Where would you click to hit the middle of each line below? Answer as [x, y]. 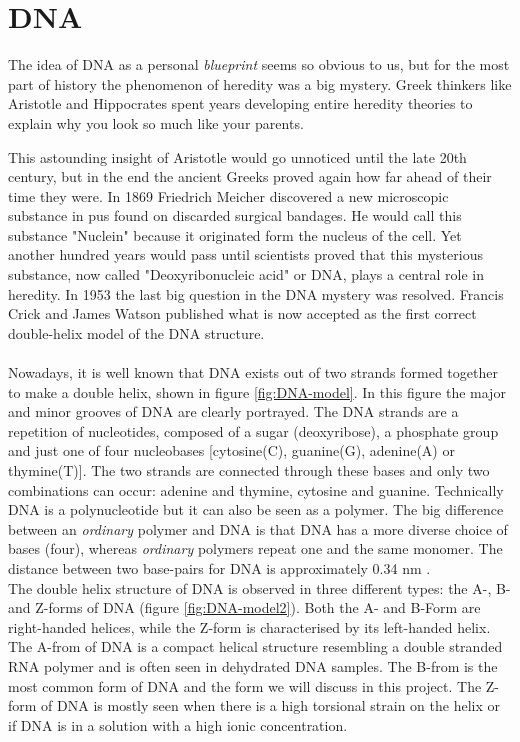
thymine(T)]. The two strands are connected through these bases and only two [249, 470]
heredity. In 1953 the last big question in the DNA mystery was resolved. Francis [256, 293]
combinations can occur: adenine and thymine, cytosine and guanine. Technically [256, 489]
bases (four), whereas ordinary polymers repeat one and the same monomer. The [255, 548]
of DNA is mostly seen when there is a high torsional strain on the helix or [271, 705]
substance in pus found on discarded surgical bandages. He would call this [235, 215]
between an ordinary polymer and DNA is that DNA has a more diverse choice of [258, 528]
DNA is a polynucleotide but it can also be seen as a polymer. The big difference [256, 509]
